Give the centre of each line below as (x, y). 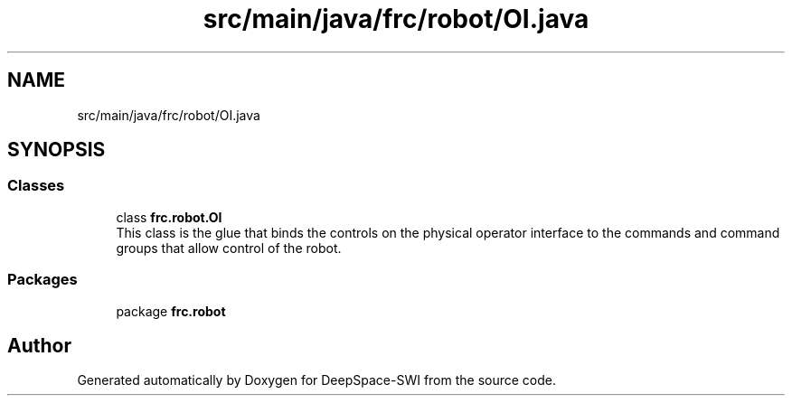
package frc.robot (171, 311)
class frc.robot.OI (169, 217)
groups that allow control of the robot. (229, 248)
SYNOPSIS (57, 150)
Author (39, 345)
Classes (36, 186)
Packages (42, 280)
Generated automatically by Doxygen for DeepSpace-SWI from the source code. (317, 380)
